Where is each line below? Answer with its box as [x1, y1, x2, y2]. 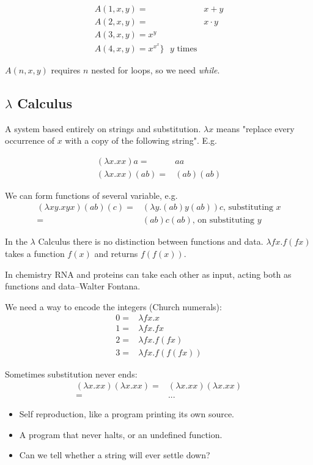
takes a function [5, 247, 65, 260]
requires [51, 63, 81, 76]
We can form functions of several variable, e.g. [5, 188, 178, 201]
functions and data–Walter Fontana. [5, 280, 141, 292]
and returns [94, 247, 138, 260]
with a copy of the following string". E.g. [65, 134, 217, 147]
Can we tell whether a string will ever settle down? [19, 448, 210, 461]
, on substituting [192, 216, 255, 225]
